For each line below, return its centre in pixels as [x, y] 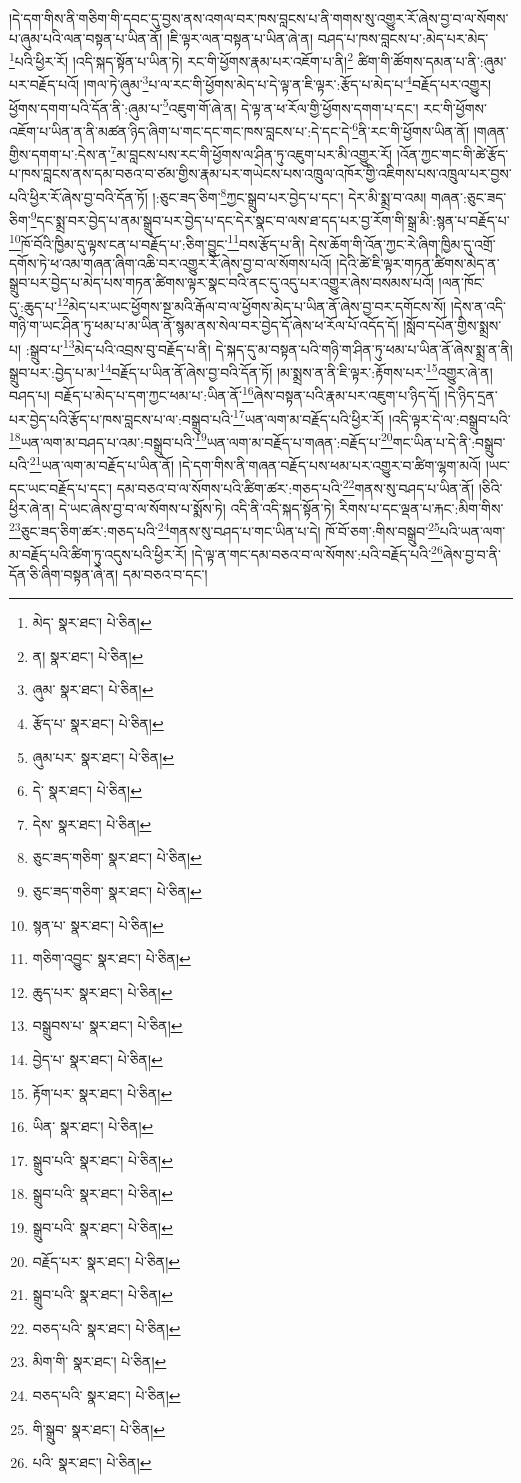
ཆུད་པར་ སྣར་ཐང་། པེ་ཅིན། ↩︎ [102, 991]
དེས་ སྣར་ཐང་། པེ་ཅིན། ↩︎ [92, 823]
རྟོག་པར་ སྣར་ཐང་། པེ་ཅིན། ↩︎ [102, 1092]
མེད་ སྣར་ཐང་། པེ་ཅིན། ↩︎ [92, 622]
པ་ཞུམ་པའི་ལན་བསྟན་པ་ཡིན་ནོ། [86, 37]
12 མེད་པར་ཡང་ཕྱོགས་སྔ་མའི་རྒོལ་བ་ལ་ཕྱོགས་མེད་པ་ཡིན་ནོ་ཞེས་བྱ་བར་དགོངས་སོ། [251, 304]
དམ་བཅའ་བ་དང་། [165, 573]
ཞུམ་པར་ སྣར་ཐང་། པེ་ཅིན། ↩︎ [103, 756]
